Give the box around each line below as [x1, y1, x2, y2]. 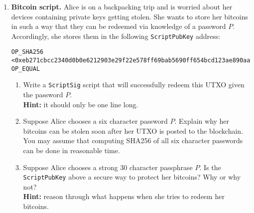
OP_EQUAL [11, 65, 40, 72]
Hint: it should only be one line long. [23, 99, 138, 109]
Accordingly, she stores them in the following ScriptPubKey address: [11, 30, 221, 41]
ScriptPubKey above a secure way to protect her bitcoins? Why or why [23, 172, 241, 182]
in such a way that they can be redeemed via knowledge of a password [11, 21, 226, 31]
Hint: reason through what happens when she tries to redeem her [23, 191, 225, 202]
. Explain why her [174, 116, 230, 126]
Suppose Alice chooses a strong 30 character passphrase [23, 162, 193, 172]
